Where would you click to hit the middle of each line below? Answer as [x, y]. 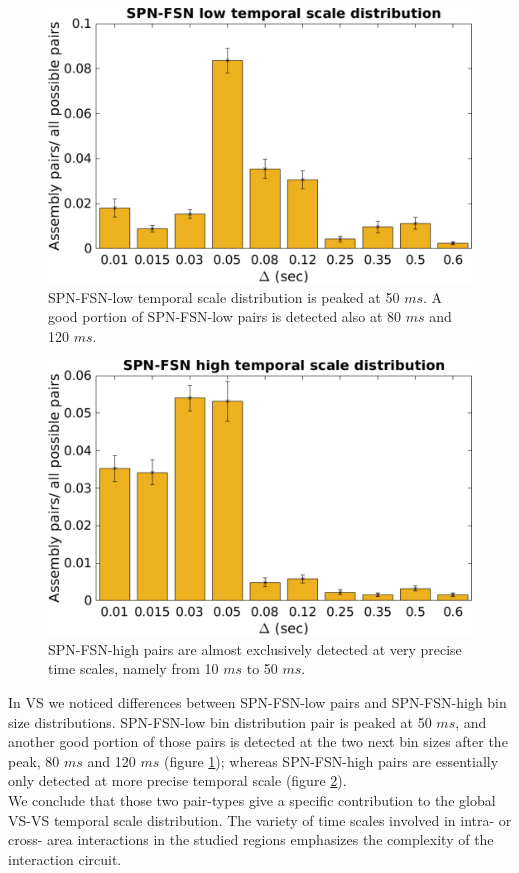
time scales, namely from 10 [133, 668]
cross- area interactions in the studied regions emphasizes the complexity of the [251, 839]
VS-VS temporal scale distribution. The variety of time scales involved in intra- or [260, 819]
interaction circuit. [65, 858]
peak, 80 [34, 760]
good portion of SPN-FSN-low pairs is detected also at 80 [225, 316]
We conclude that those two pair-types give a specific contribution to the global [252, 800]
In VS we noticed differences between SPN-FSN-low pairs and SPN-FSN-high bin [257, 702]
